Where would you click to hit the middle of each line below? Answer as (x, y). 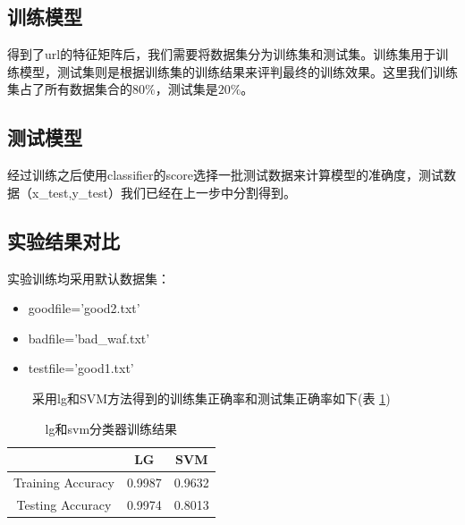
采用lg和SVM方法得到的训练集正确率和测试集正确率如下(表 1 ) (211, 398)
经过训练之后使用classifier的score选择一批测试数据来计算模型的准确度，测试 (225, 175)
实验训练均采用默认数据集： (89, 278)
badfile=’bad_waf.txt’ (89, 338)
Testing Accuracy (64, 504)
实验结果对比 (63, 240)
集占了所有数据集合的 (70, 89)
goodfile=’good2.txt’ (84, 308)
